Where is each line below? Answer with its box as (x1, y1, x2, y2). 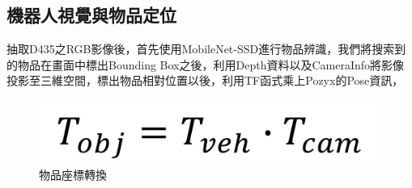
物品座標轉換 (39, 166, 107, 183)
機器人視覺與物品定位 (6, 2, 176, 27)
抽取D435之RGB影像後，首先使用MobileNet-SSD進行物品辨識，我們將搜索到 (6, 40, 406, 57)
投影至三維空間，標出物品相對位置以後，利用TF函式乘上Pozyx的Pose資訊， (6, 72, 404, 89)
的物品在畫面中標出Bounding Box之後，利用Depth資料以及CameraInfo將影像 (6, 56, 405, 73)
